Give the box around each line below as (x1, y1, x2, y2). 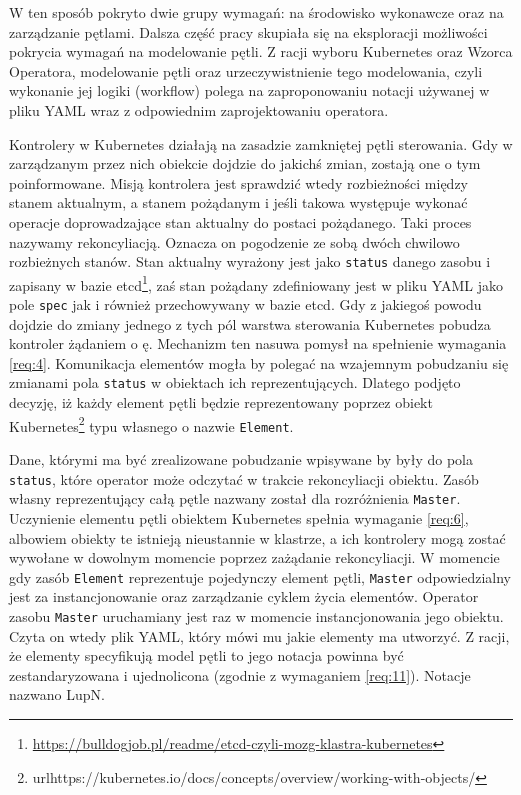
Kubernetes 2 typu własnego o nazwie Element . (9, 412, 294, 436)
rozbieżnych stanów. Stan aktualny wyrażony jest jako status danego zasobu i (9, 251, 491, 272)
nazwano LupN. (9, 684, 105, 705)
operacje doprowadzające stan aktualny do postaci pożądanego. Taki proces (9, 211, 472, 232)
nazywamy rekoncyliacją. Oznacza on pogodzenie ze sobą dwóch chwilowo (9, 231, 460, 252)
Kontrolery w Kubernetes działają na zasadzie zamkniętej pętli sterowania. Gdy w (9, 133, 513, 154)
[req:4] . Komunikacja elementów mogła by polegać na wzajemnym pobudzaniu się (9, 352, 509, 373)
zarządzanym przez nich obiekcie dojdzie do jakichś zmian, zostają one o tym (9, 153, 481, 174)
